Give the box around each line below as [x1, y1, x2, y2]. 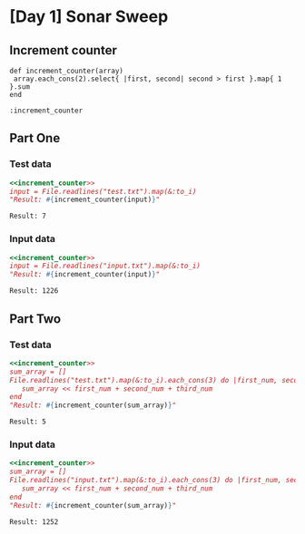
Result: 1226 [9, 286, 59, 296]
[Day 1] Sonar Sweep [9, 6, 169, 27]
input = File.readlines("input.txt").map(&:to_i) [9, 261, 202, 271]
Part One [9, 131, 61, 146]
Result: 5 [9, 417, 47, 427]
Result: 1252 [9, 517, 59, 527]
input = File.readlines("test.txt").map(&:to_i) [9, 187, 197, 196]
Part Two [9, 311, 62, 326]
